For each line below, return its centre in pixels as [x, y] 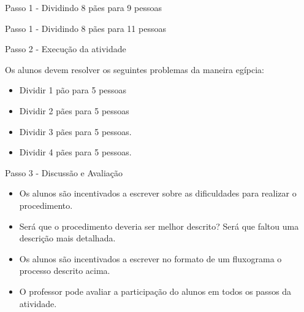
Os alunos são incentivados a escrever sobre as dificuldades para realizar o [158, 193]
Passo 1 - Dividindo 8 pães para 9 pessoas [83, 7]
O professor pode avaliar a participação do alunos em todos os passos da [155, 291]
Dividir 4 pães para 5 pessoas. [75, 152]
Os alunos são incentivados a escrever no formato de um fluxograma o [150, 258]
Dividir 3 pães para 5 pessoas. [75, 131]
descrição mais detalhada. [67, 238]
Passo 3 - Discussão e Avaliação [64, 172]
